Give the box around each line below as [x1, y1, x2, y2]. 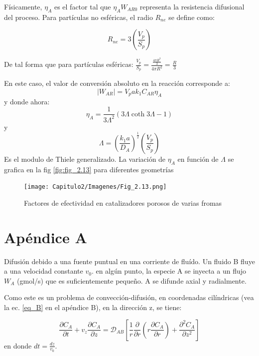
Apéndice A [4, 227, 87, 247]
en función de [177, 153, 219, 164]
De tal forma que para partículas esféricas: [4, 59, 133, 69]
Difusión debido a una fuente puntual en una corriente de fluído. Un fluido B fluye [4, 256, 255, 266]
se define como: [168, 11, 215, 22]
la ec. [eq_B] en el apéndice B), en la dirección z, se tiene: [4, 302, 182, 312]
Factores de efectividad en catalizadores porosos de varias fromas [24, 197, 222, 208]
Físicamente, [4, 1, 42, 11]
